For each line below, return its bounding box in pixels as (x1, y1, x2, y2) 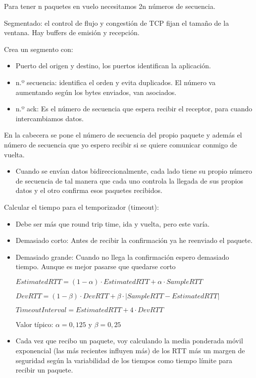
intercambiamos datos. (15, 113, 84, 123)
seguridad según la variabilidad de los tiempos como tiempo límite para (15, 355, 232, 365)
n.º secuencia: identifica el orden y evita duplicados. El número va (15, 77, 216, 87)
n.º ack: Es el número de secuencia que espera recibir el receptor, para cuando (15, 103, 253, 114)
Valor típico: (15, 319, 53, 329)
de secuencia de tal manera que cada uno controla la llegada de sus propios (15, 175, 244, 186)
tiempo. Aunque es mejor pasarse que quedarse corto (15, 261, 176, 272)
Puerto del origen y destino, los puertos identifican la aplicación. (15, 60, 211, 71)
